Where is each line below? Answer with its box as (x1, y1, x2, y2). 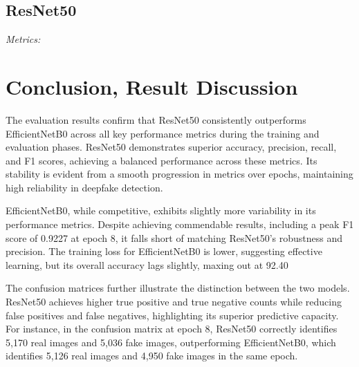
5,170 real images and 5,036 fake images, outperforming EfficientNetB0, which (6, 335, 336, 349)
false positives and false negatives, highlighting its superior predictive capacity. (6, 308, 339, 322)
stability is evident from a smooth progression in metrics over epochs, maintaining (6, 167, 353, 181)
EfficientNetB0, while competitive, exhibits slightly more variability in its (6, 203, 316, 218)
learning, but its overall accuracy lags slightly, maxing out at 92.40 (6, 257, 288, 272)
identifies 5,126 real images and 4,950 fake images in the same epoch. (6, 348, 298, 363)
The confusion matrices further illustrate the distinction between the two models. (6, 281, 350, 295)
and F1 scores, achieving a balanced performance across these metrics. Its (6, 153, 317, 167)
